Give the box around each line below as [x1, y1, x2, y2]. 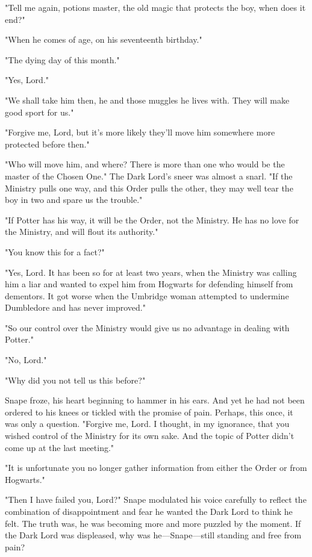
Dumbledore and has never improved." [5, 301, 146, 314]
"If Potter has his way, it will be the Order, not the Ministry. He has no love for [5, 213, 299, 226]
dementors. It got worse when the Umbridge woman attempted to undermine [5, 289, 289, 302]
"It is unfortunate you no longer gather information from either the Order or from [5, 461, 307, 474]
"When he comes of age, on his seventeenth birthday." [5, 33, 202, 46]
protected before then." [5, 137, 90, 150]
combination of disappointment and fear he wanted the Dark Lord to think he [5, 505, 293, 517]
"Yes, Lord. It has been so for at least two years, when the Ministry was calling [5, 266, 297, 278]
